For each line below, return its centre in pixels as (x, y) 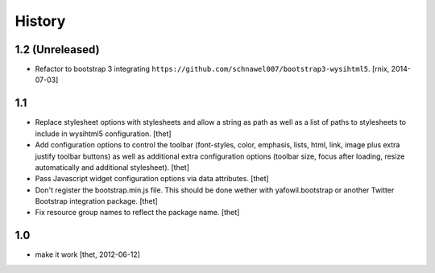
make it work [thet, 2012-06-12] (88, 254)
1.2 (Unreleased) (57, 50)
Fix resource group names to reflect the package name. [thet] (137, 213)
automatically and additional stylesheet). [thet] (112, 167)
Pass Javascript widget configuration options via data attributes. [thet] (152, 179)
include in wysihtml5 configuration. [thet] (104, 134)
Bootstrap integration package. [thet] (97, 201)
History (40, 21)
